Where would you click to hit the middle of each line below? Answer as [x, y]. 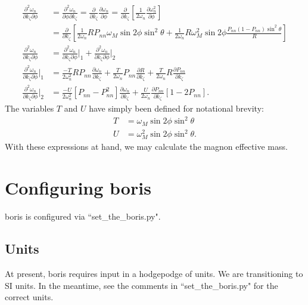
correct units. [29, 297]
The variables [29, 108]
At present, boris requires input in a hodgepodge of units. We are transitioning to [154, 273]
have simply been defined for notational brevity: [176, 108]
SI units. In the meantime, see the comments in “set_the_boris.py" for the [141, 285]
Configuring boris [78, 188]
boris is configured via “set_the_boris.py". [83, 216]
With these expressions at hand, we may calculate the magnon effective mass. [146, 147]
